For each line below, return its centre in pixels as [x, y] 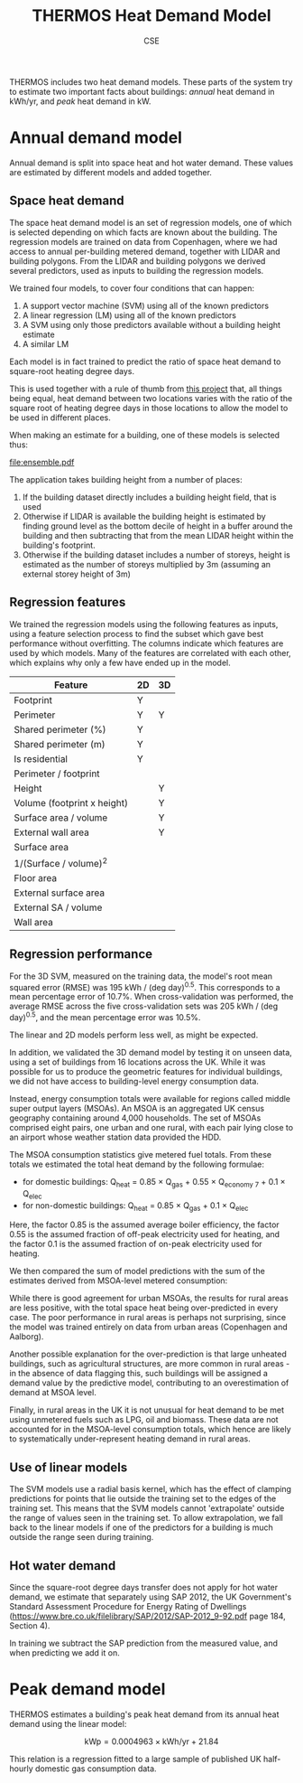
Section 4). [30, 1625]
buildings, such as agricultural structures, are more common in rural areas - [150, 1364]
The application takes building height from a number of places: [126, 479]
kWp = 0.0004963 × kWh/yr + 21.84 [151, 1741]
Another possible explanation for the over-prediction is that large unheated [148, 1354]
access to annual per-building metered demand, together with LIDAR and [145, 251]
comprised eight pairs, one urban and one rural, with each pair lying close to [151, 1127]
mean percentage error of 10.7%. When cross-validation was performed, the [151, 997]
